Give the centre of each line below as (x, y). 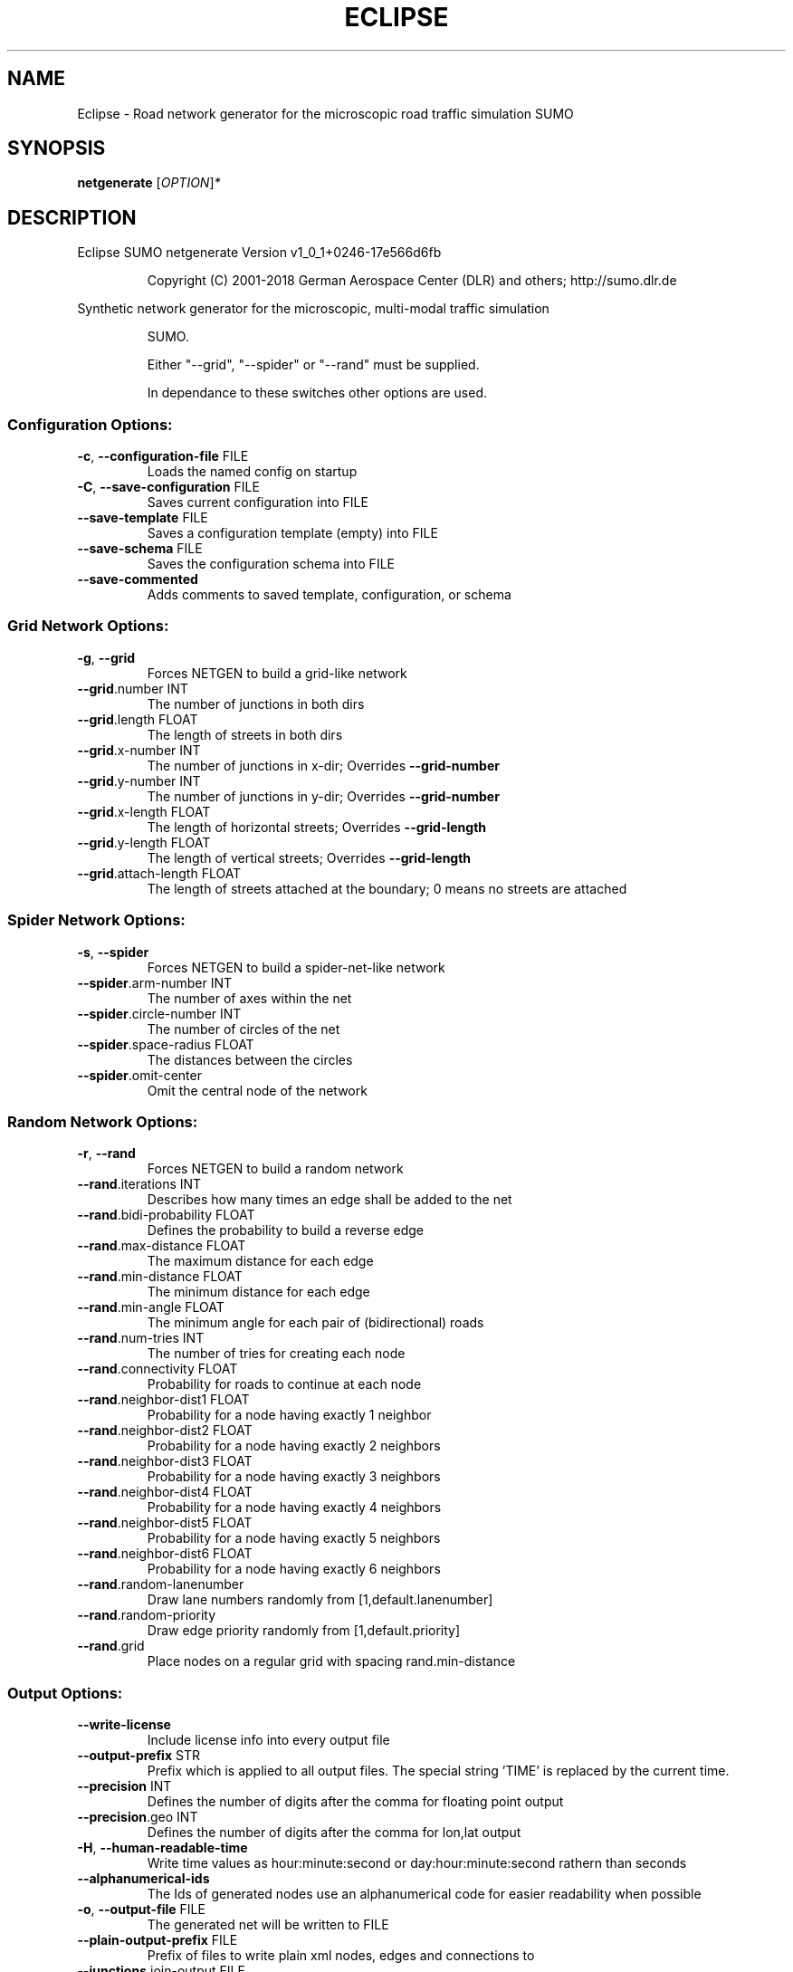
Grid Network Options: (88, 626)
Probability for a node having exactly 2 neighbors (294, 1446)
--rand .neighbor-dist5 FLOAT (165, 1523)
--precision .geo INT (138, 1817)
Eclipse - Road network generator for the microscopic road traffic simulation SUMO (325, 113)
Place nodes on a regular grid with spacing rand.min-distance (331, 1661)
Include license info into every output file (268, 1740)
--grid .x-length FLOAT (144, 811)
